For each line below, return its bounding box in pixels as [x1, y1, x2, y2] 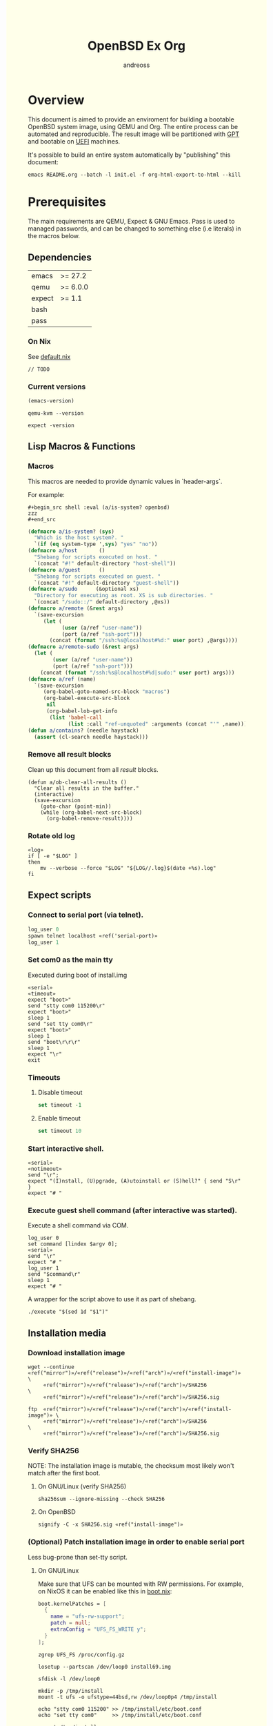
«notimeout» [28, 1165, 62, 1173]
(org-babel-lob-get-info [45, 708, 118, 715]
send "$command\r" [28, 1271, 81, 1278]
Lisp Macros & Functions [28, 440, 136, 452]
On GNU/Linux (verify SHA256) [37, 1482, 127, 1491]
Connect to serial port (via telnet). [28, 910, 143, 920]
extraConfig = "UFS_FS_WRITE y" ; [50, 1626, 147, 1633]
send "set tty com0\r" [28, 1020, 93, 1027]
